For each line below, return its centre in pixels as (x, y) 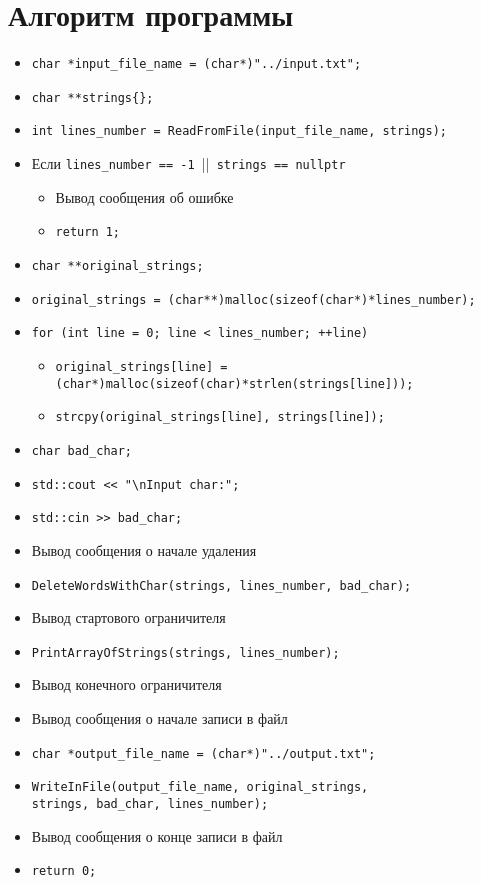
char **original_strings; (117, 266)
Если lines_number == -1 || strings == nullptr (188, 163)
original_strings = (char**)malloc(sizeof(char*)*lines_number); (253, 299)
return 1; (88, 232)
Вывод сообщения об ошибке (144, 196)
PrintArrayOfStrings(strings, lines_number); (185, 652)
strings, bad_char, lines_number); (150, 803)
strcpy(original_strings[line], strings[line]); (220, 417)
